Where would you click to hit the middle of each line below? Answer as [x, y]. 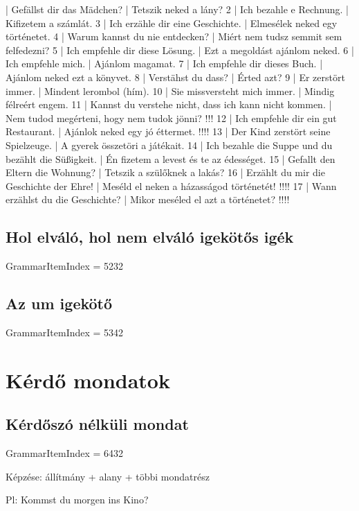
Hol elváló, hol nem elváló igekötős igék [150, 237]
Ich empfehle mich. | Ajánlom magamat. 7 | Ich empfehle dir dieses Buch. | [164, 63]
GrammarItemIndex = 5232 [65, 266]
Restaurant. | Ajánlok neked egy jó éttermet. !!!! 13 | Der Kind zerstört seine [168, 131]
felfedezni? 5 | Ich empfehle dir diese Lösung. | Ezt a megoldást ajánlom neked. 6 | [180, 50]
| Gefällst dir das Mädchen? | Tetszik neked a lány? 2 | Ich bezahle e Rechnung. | [177, 9]
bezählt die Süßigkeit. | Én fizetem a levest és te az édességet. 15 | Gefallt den [171, 158]
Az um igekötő [59, 303]
